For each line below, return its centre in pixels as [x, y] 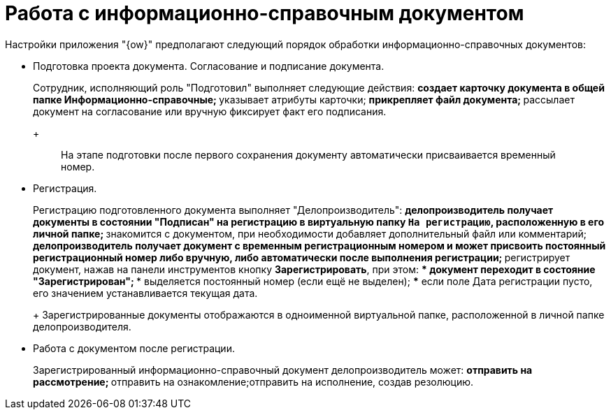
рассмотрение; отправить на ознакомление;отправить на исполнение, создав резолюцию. [253, 381]
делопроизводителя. [82, 326]
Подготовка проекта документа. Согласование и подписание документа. [209, 66]
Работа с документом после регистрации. [134, 348]
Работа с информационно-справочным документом [265, 13]
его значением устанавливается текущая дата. [145, 293]
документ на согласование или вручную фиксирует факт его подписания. [210, 111]
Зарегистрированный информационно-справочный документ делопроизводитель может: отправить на [283, 370]
